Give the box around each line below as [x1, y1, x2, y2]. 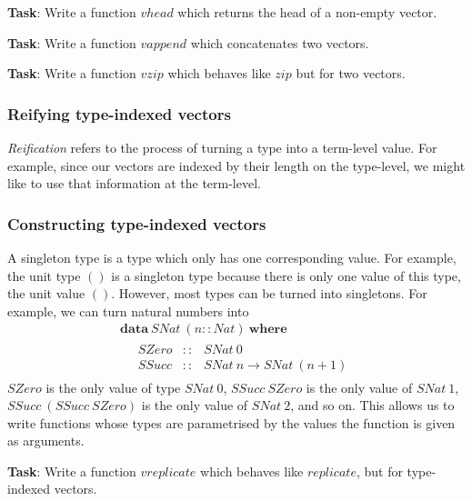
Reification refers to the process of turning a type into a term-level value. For [7, 138, 437, 156]
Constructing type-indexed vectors [7, 212, 266, 235]
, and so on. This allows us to [290, 396, 455, 415]
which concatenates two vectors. [190, 33, 369, 52]
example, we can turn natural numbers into [7, 301, 249, 320]
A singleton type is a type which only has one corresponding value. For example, [7, 248, 457, 266]
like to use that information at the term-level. [7, 174, 261, 193]
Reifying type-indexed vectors [7, 102, 231, 125]
